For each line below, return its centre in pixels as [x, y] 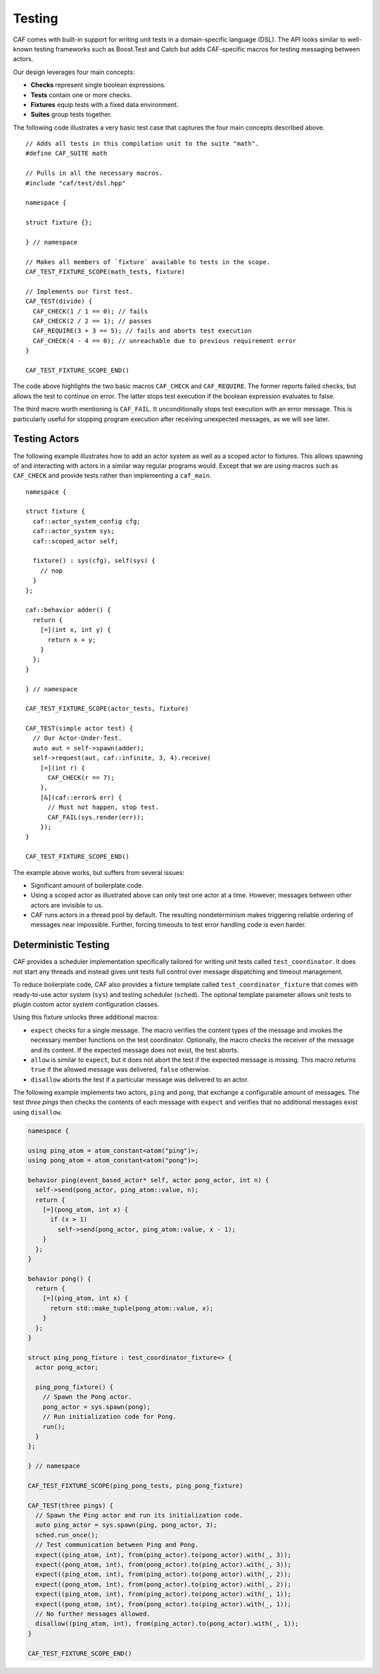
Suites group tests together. [71, 114]
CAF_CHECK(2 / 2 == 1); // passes [92, 321]
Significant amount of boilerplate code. [87, 885]
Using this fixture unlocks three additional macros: [86, 1017]
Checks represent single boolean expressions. [98, 85]
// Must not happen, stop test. [103, 807]
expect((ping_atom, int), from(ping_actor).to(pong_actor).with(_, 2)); [164, 1574]
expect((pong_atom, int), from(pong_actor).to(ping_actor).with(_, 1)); [164, 1604]
